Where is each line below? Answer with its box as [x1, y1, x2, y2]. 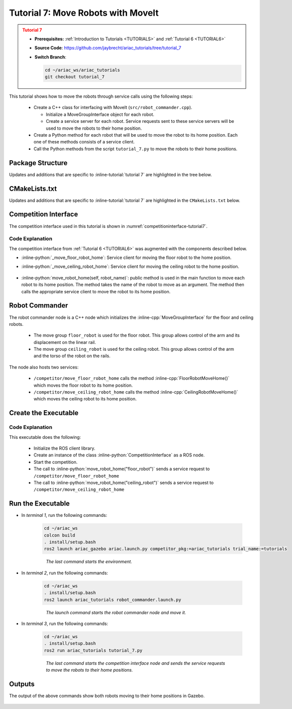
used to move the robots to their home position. [46, 125, 142, 131]
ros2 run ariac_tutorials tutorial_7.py [44, 648, 142, 653]
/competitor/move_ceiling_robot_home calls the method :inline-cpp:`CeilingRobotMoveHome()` [33, 389, 238, 395]
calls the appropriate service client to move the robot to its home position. [21, 288, 171, 294]
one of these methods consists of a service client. [33, 139, 135, 145]
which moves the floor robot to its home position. [33, 382, 133, 388]
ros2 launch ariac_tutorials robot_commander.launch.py [44, 597, 182, 602]
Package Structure [9, 159, 68, 167]
